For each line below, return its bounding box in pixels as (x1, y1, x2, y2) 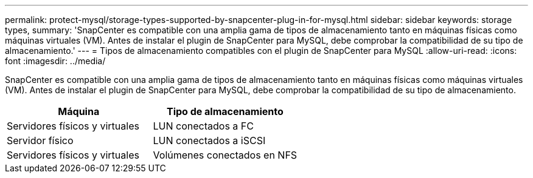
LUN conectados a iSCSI (153, 134, 266, 147)
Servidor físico (7, 134, 74, 147)
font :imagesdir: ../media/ (5, 56, 106, 66)
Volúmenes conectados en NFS (153, 149, 298, 161)
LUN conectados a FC (153, 120, 254, 132)
